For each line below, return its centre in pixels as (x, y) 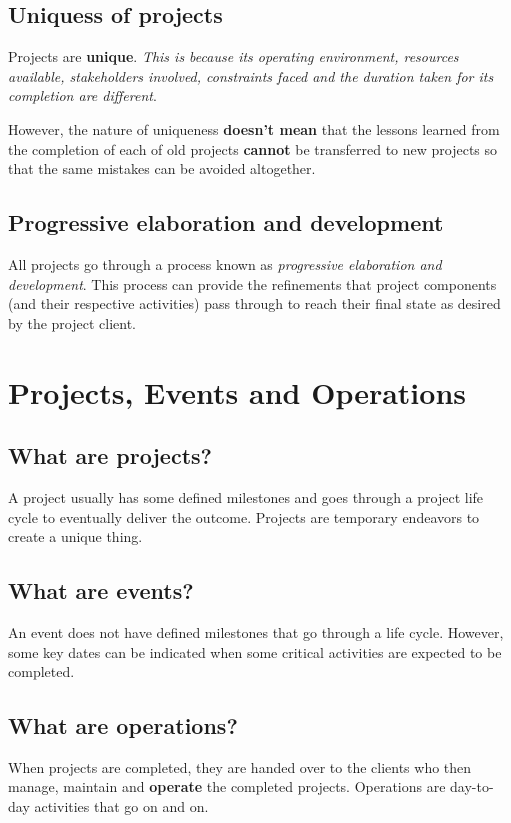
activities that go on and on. (121, 806)
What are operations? (123, 725)
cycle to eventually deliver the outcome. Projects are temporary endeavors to (244, 516)
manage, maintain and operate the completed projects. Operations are (227, 786)
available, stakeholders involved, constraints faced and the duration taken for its (251, 75)
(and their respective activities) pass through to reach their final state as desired (254, 303)
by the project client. (72, 322)
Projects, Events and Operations (237, 391)
